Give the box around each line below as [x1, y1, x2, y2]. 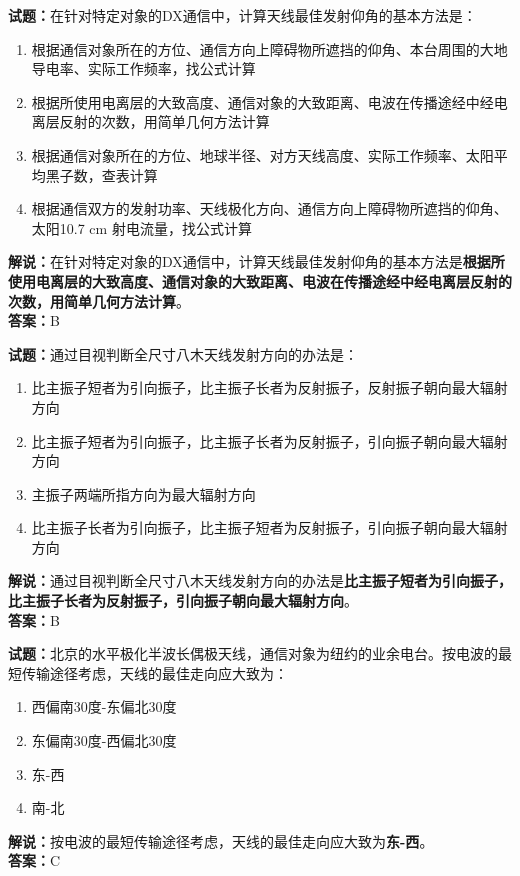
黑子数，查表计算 [45, 164, 158, 185]
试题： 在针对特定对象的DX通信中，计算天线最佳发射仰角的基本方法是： [8, 5, 477, 25]
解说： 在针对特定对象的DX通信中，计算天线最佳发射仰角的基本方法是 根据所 [8, 251, 505, 272]
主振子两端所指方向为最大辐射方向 [31, 483, 256, 504]
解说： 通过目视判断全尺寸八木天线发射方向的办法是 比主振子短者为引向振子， [8, 570, 512, 591]
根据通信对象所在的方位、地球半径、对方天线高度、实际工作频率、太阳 [31, 144, 494, 165]
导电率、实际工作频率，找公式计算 [31, 58, 256, 79]
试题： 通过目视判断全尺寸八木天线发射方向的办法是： [8, 343, 358, 364]
